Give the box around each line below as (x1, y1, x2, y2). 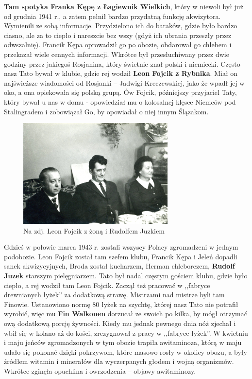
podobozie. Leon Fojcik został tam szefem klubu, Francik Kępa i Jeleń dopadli (4, 251, 237, 261)
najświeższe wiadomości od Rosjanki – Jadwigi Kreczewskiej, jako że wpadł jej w (4, 77, 245, 88)
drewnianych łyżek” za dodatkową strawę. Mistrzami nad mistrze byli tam (4, 289, 225, 300)
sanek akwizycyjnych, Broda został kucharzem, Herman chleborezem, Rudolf (4, 261, 235, 271)
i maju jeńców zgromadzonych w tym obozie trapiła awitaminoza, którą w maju (4, 337, 242, 347)
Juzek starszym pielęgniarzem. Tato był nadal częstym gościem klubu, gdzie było (4, 270, 248, 280)
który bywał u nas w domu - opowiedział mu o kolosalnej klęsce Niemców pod (4, 96, 236, 107)
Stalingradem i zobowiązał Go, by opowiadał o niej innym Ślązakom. (4, 106, 209, 116)
